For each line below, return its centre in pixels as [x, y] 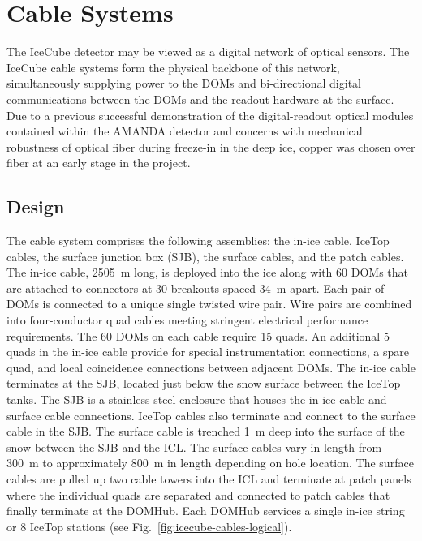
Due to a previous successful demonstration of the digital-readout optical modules [210, 115]
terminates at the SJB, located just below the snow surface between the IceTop [204, 383]
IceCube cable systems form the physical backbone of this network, [173, 67]
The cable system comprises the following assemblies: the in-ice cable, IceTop [198, 240]
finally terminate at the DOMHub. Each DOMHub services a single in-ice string [206, 511]
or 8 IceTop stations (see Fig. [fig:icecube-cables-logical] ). [149, 526]
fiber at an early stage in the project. [99, 163]
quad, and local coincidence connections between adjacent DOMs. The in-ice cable [211, 367]
